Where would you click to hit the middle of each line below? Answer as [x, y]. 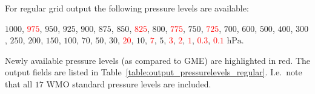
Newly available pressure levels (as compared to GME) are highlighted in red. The [157, 60]
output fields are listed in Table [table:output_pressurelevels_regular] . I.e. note [154, 72]
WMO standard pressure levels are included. [129, 83]
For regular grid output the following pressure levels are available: [127, 8]
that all [19, 83]
